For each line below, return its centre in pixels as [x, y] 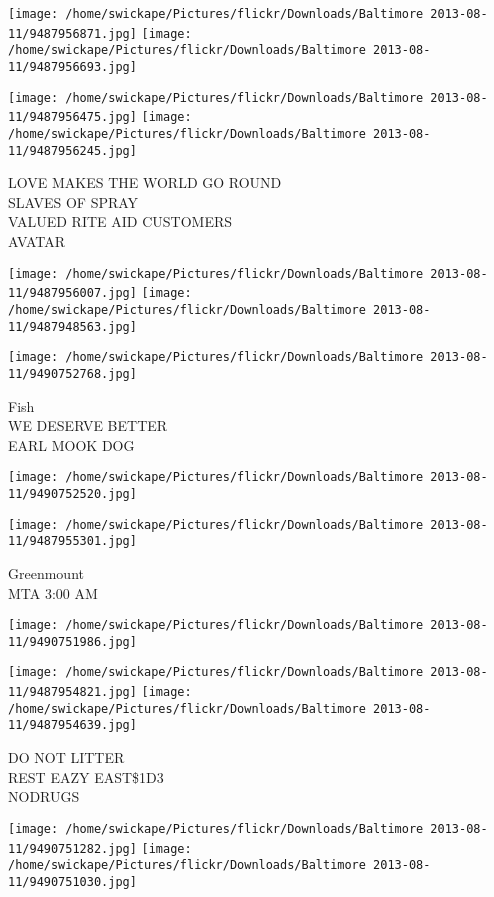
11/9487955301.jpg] [72, 541]
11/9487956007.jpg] [72, 293]
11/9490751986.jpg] [72, 641]
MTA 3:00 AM [53, 592]
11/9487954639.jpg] [72, 725]
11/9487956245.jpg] [72, 150]
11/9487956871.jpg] [72, 33]
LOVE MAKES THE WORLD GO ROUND [145, 182]
